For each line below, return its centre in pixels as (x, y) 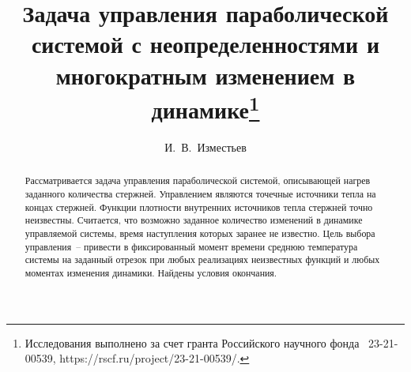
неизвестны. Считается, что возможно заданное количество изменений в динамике (194, 220)
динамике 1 (205, 107)
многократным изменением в (205, 75)
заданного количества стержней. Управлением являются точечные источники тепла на (200, 194)
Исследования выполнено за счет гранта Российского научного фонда (192, 342)
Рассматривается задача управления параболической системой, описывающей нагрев (198, 180)
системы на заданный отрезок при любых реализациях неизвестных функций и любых (202, 259)
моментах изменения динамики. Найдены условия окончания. (151, 272)
